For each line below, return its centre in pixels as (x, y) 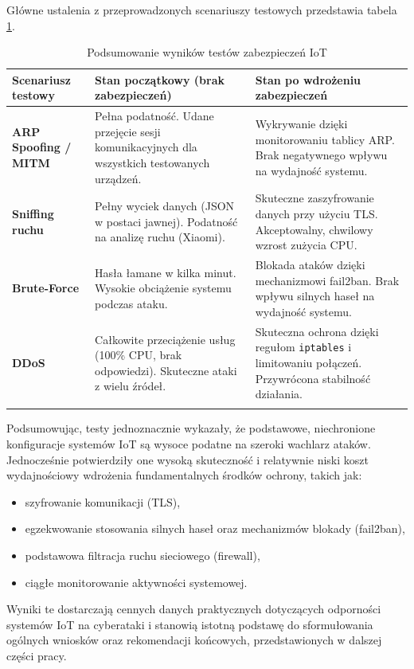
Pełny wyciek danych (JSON (165, 206)
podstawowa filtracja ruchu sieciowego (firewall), (143, 556)
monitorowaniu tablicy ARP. (325, 139)
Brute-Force (46, 288)
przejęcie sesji (128, 131)
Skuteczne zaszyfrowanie (314, 198)
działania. (279, 394)
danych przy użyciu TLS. (316, 214)
